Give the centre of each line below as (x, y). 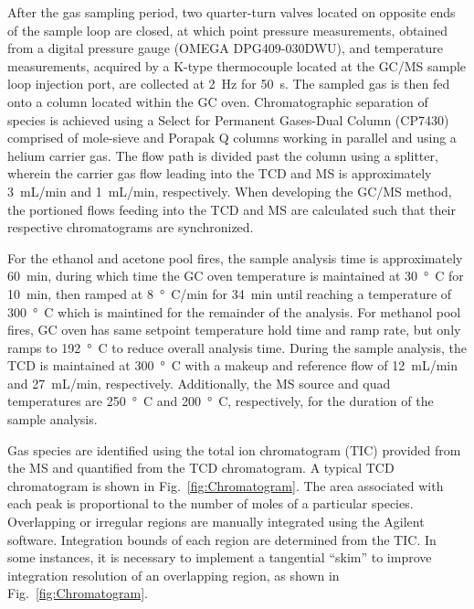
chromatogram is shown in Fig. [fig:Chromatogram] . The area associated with (226, 485)
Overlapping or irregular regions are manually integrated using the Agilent (216, 522)
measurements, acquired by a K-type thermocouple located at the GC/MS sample (237, 65)
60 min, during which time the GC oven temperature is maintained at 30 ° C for (236, 276)
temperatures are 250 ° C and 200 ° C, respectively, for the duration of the (221, 401)
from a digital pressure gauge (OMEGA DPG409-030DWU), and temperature (225, 48)
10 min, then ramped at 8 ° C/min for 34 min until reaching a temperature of (230, 293)
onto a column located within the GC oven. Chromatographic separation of (218, 101)
